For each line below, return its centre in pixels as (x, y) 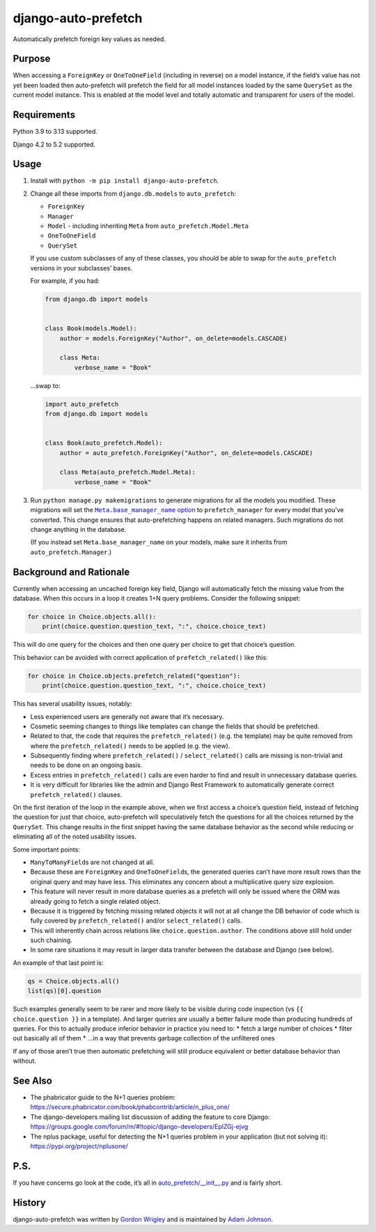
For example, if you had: (65, 280)
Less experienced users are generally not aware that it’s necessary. (127, 716)
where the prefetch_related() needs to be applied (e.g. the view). (130, 746)
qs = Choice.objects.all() (73, 981)
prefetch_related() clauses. (76, 794)
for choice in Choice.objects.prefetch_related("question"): (134, 676)
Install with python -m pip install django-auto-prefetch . (125, 180)
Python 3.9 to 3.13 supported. (55, 132)
